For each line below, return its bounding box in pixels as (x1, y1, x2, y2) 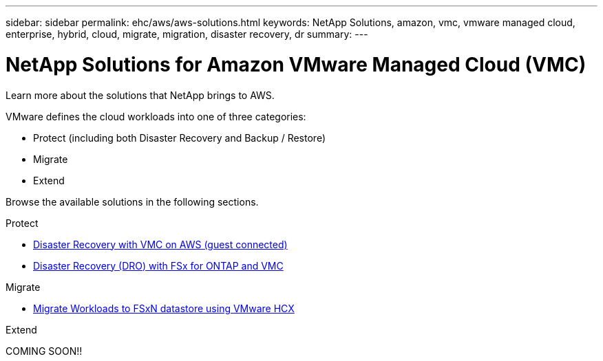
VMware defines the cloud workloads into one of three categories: (6, 110, 306, 122)
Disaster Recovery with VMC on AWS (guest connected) (33, 238, 288, 250)
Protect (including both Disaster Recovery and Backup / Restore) (33, 131, 326, 144)
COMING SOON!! (6, 344, 83, 357)
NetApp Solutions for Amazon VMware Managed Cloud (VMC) (6, 52, 586, 76)
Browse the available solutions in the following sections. (6, 195, 259, 208)
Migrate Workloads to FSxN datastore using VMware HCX (33, 302, 295, 314)
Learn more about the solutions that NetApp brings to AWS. (6, 89, 275, 101)
